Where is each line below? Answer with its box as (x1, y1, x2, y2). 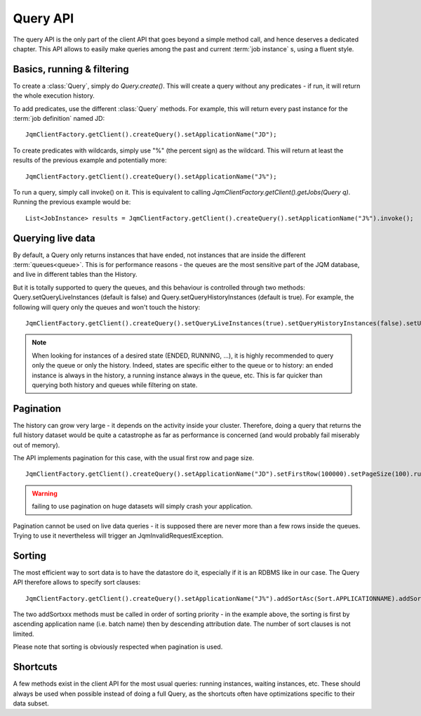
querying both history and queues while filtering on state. (32, 380, 198, 389)
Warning (32, 489, 58, 497)
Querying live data (13, 232, 95, 244)
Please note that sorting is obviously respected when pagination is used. (13, 643, 223, 651)
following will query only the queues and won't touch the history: (13, 303, 201, 311)
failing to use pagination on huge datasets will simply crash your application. (32, 502, 253, 511)
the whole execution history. (13, 91, 95, 100)
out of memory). (13, 441, 60, 449)
